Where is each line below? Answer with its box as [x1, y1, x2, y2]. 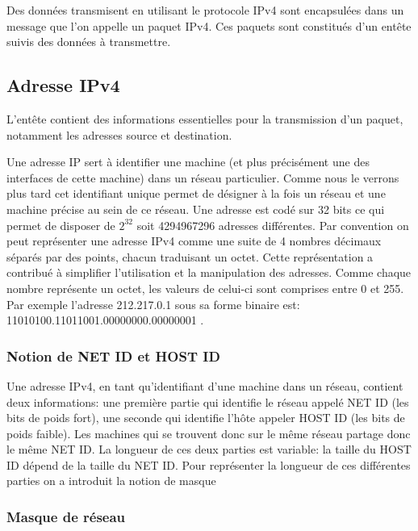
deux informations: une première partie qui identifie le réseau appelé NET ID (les [6, 393, 409, 410]
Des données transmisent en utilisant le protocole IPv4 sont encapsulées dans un [6, 2, 404, 18]
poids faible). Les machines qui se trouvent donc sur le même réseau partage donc [6, 424, 411, 441]
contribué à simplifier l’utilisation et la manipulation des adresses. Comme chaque [6, 264, 412, 281]
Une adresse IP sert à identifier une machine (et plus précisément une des [6, 153, 370, 170]
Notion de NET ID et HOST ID [6, 345, 220, 366]
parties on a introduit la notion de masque [6, 472, 216, 489]
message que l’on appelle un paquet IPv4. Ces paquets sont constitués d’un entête [6, 17, 412, 34]
